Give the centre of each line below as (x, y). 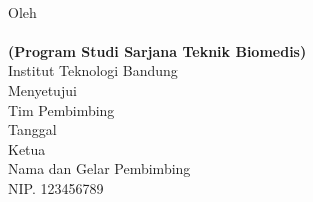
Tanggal (32, 129)
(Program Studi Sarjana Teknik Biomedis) (157, 50)
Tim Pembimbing (61, 109)
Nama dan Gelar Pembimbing (99, 168)
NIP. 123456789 (56, 187)
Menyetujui (42, 89)
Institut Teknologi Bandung (93, 70)
